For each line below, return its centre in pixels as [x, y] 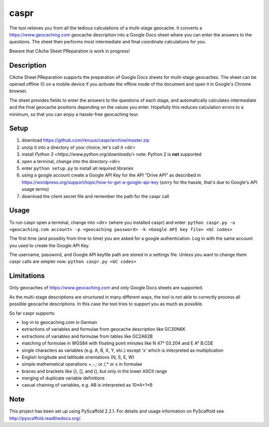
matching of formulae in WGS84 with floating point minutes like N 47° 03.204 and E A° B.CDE [118, 343]
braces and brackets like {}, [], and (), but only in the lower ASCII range [94, 371]
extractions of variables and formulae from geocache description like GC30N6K [104, 329]
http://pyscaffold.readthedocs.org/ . [45, 418]
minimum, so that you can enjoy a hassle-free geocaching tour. [74, 114]
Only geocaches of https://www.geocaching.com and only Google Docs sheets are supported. [106, 288]
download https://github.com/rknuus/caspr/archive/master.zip [85, 140]
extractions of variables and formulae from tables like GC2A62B [87, 336]
